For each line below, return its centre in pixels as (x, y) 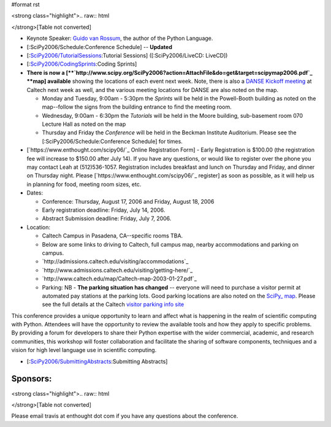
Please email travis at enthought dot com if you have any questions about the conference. (125, 416)
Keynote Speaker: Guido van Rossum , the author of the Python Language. (120, 38)
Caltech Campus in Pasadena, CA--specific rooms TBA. (112, 236)
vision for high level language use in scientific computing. (84, 350)
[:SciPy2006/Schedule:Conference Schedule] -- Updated (100, 47)
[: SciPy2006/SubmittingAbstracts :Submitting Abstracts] (97, 361)
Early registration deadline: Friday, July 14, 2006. (104, 210)
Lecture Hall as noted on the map (84, 124)
